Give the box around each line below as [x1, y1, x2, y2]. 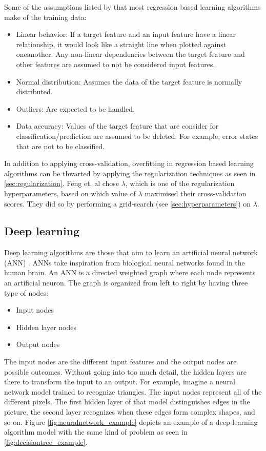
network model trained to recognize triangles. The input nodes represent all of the [4, 386, 262, 397]
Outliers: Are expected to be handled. [16, 103, 135, 114]
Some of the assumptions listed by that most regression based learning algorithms [4, 2, 261, 12]
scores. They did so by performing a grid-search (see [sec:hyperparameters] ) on [4, 198, 251, 209]
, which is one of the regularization [125, 178, 235, 189]
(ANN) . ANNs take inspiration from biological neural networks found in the [4, 257, 245, 268]
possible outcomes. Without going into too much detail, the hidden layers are [4, 366, 247, 377]
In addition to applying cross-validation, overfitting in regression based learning [4, 158, 254, 169]
